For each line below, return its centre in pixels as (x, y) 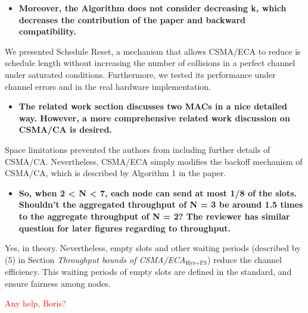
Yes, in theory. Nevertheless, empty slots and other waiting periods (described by (153, 248)
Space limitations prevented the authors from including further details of (138, 149)
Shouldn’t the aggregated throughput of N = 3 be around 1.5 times (161, 204)
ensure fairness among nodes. (58, 283)
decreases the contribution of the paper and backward (132, 19)
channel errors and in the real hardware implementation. (108, 86)
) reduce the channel (245, 259)
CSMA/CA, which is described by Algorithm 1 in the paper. (115, 173)
